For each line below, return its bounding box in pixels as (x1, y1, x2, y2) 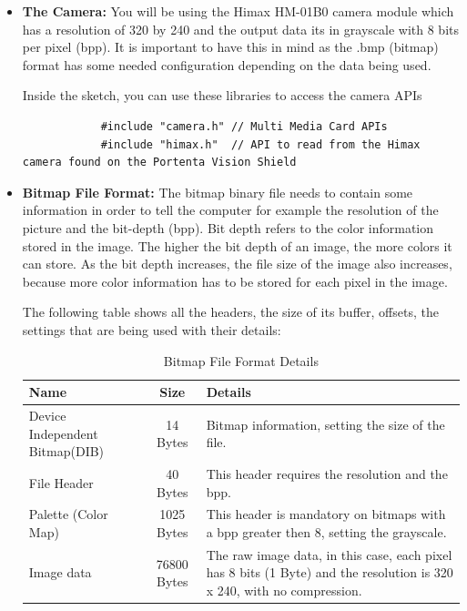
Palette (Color (28, 504, 108, 524)
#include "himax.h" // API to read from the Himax (100, 137, 421, 151)
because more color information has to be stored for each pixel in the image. (22, 271, 448, 290)
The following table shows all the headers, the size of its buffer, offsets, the (22, 302, 439, 321)
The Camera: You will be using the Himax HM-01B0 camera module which (22, 2, 454, 20)
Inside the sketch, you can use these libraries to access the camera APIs (22, 86, 422, 105)
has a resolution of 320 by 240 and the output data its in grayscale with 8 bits (22, 19, 459, 38)
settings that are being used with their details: (22, 320, 281, 339)
